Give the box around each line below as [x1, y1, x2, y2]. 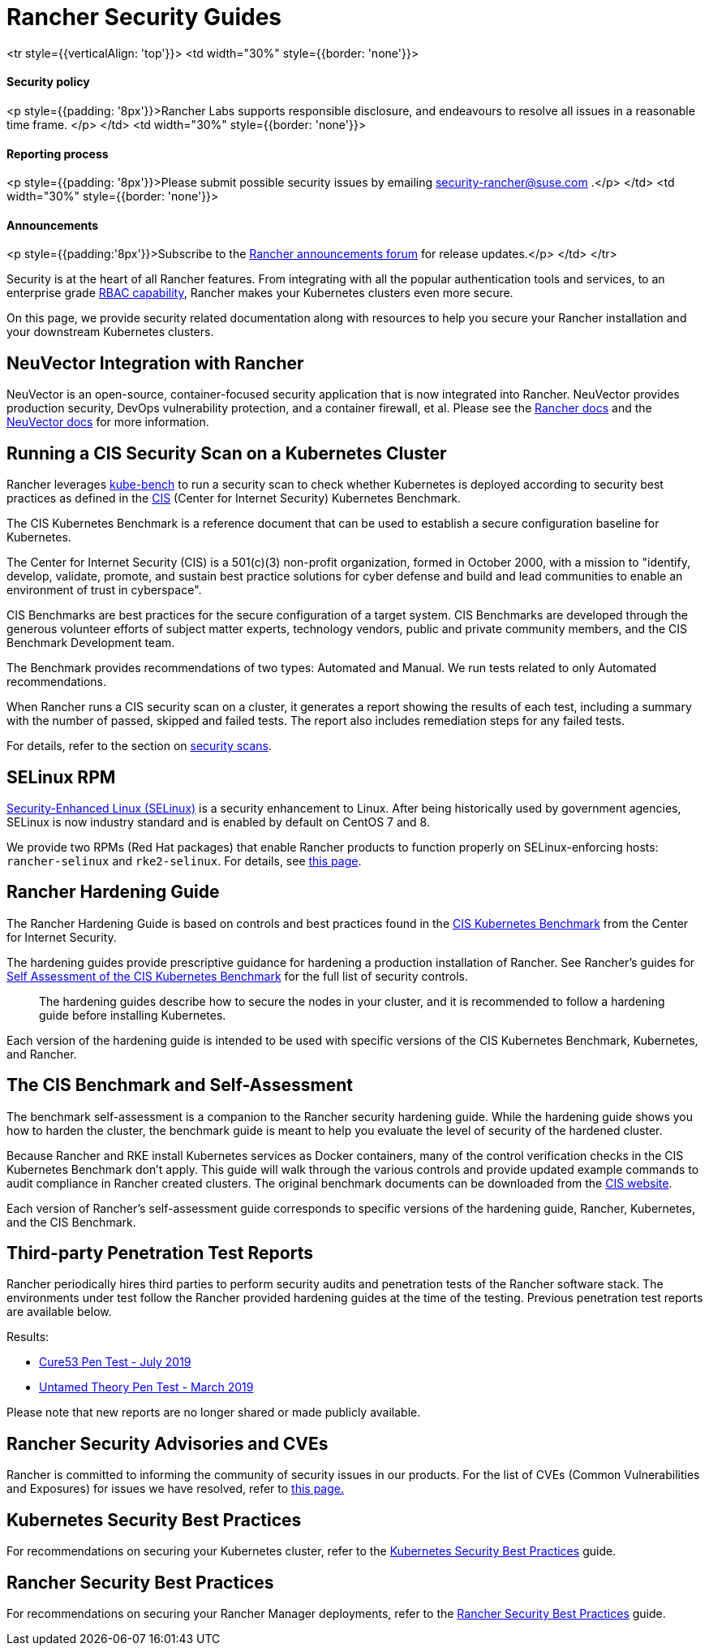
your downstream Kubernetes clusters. [6, 325, 214, 339]
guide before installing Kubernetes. [39, 1007, 226, 1022]
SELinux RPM [6, 766, 116, 787]
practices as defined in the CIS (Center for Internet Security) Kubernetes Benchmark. [6, 491, 462, 506]
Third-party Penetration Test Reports [6, 1243, 313, 1264]
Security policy [6, 75, 90, 89]
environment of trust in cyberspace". [6, 583, 202, 597]
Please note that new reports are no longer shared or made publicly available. [6, 1405, 421, 1420]
